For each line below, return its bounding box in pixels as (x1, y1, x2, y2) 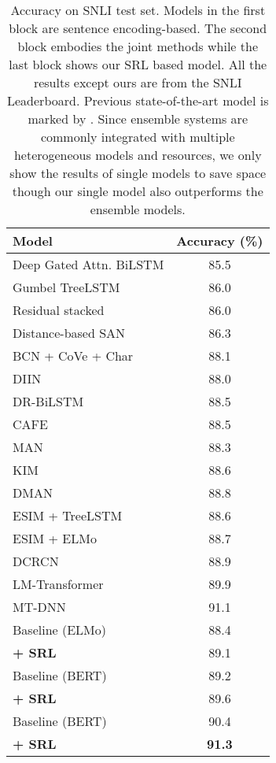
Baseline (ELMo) (13, 620, 106, 639)
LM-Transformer (13, 575, 104, 593)
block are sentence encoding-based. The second (9, 19, 267, 37)
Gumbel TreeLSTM (13, 278, 120, 296)
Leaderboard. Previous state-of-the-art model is (7, 91, 269, 109)
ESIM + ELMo (13, 529, 97, 547)
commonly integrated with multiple (40, 128, 235, 146)
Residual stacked (13, 301, 105, 319)
